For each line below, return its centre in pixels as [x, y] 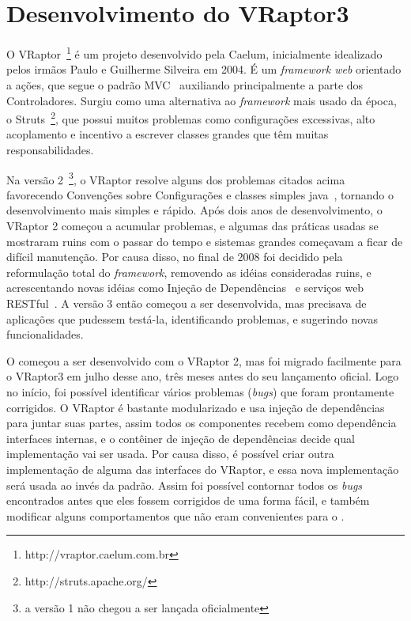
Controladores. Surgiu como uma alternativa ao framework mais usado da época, [202, 100]
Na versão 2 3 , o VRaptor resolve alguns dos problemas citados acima [176, 178]
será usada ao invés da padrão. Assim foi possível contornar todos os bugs [185, 485]
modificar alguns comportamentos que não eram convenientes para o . [175, 515]
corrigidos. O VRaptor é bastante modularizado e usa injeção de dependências [196, 407]
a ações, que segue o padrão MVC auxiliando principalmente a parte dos [185, 84]
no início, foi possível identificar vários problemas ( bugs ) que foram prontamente [200, 391]
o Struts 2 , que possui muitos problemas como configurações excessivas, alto [191, 117]
